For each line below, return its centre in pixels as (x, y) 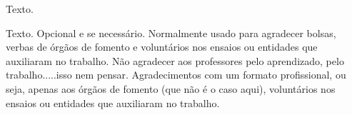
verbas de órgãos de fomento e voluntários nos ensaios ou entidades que (162, 47)
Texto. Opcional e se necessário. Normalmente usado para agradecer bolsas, (171, 32)
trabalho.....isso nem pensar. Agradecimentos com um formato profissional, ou (176, 75)
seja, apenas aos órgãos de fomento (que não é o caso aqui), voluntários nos (171, 88)
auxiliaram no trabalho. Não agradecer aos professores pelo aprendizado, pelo (175, 60)
